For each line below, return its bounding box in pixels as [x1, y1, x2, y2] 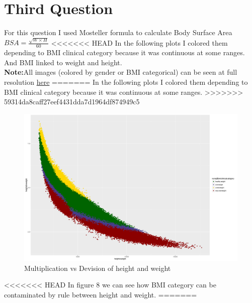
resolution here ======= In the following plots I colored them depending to [4, 77, 248, 87]
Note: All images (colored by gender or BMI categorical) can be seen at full [4, 67, 237, 77]
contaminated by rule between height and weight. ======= [4, 289, 197, 299]
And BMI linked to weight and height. [4, 57, 122, 67]
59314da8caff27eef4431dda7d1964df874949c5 [4, 96, 140, 107]
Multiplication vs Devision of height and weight [24, 262, 171, 273]
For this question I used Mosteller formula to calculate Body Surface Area [4, 27, 232, 38]
